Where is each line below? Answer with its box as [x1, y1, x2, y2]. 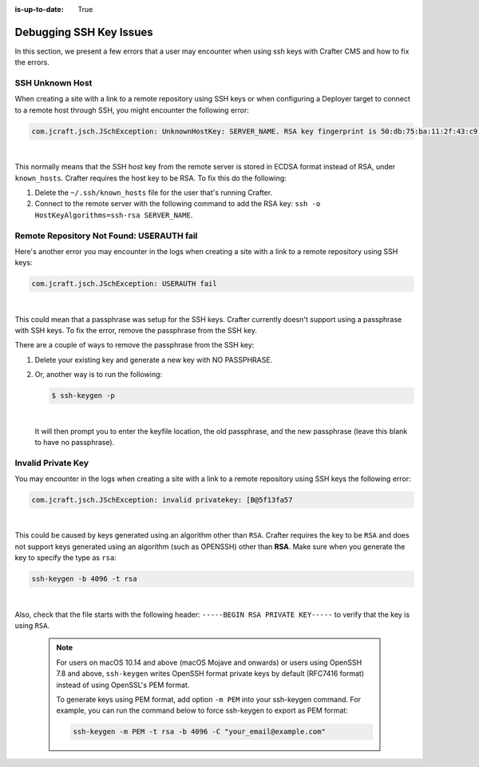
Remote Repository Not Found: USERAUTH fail [14, 230, 198, 241]
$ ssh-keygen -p [51, 391, 116, 400]
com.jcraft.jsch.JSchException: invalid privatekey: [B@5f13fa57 [31, 495, 293, 505]
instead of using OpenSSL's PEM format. [56, 680, 190, 690]
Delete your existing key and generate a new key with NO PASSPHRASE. [34, 355, 273, 364]
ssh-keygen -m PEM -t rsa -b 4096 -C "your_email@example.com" [73, 727, 327, 737]
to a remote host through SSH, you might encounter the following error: [14, 105, 249, 115]
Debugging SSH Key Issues [14, 25, 153, 39]
